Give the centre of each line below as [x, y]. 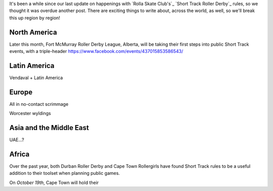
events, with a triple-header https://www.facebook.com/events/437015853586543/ [96, 51]
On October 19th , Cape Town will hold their [54, 182]
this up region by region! [35, 18]
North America [33, 32]
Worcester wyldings [30, 113]
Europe [21, 92]
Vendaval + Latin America [36, 78]
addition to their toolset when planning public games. [65, 173]
